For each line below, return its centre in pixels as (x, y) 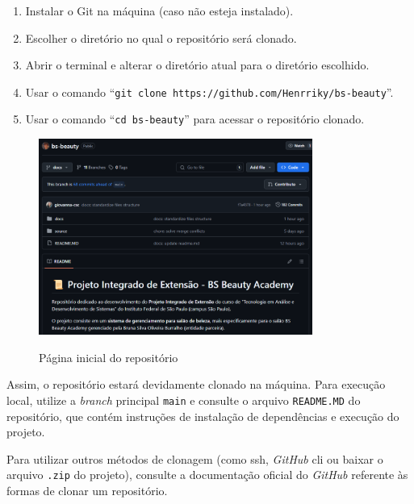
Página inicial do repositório (109, 357)
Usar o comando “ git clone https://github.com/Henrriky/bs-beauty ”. (209, 92)
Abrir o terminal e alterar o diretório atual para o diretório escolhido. (197, 65)
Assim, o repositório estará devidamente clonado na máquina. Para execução (196, 384)
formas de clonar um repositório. (87, 491)
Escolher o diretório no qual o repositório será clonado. (161, 37)
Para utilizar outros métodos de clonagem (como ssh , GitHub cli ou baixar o (195, 458)
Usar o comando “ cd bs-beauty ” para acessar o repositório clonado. (195, 119)
